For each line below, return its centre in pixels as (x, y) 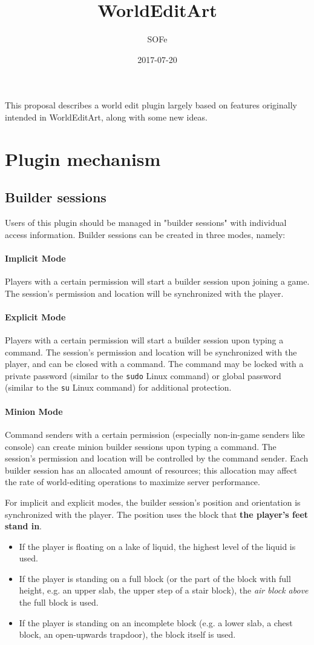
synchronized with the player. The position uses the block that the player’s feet (157, 514)
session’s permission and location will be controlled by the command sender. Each (157, 458)
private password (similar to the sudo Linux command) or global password (143, 375)
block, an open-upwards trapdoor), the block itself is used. (127, 634)
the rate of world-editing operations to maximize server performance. (132, 482)
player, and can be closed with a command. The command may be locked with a (154, 364)
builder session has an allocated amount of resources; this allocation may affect (151, 470)
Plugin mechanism (83, 158)
